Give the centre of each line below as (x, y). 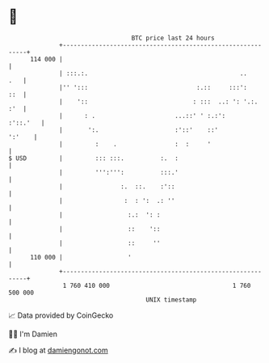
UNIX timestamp (171, 300)
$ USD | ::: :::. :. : (94, 158)
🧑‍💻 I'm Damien (33, 334)
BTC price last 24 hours (173, 38)
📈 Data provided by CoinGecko (61, 315)
